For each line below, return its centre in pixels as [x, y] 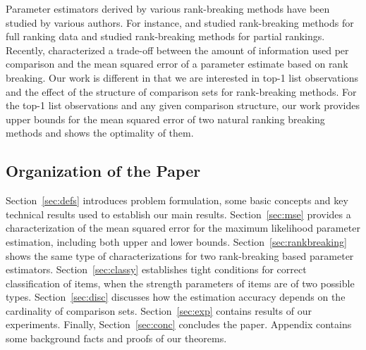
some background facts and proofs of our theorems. [116, 338]
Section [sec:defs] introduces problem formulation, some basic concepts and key [177, 200]
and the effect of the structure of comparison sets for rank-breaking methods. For [181, 91]
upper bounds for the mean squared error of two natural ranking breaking [165, 119]
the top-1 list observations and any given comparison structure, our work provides [183, 105]
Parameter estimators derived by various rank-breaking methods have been [168, 8]
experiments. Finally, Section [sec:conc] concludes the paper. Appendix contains [179, 324]
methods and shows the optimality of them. [100, 133]
